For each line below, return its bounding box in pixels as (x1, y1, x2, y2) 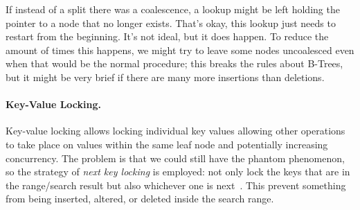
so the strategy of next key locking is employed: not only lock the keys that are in (6, 164, 350, 179)
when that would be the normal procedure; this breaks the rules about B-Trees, (6, 56, 343, 71)
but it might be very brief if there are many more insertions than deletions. (6, 69, 325, 84)
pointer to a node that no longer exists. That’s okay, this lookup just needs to (6, 15, 336, 30)
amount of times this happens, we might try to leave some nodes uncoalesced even (6, 42, 354, 57)
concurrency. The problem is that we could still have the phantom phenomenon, (6, 150, 345, 165)
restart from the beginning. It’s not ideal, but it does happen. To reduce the (6, 29, 329, 44)
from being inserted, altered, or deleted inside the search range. (6, 191, 274, 206)
